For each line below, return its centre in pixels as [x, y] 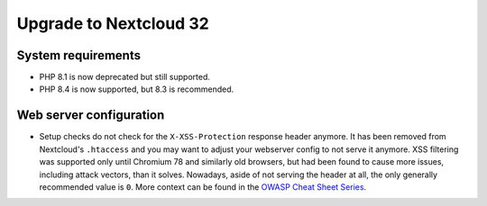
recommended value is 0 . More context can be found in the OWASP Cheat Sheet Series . [203, 187]
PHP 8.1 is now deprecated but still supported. [125, 77]
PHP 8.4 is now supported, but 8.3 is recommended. [137, 89]
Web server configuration [91, 116]
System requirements [79, 55]
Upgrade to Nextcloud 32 [113, 23]
